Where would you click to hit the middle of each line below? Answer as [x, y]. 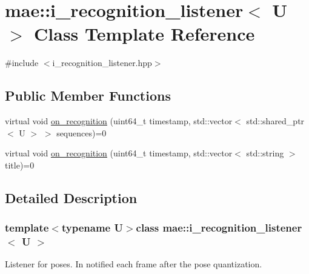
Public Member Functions [88, 95]
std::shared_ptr [275, 121]
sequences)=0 [81, 132]
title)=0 [20, 165]
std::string [265, 153]
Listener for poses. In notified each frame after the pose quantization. [134, 264]
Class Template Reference [145, 34]
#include [22, 63]
